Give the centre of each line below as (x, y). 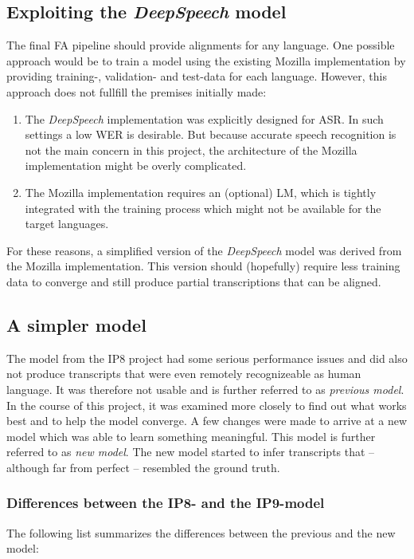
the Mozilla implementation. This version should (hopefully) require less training (203, 266)
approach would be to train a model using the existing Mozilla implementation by (206, 60)
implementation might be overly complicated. (136, 165)
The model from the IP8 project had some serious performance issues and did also (207, 358)
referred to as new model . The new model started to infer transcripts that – (191, 452)
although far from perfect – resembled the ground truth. (143, 467)
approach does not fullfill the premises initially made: (137, 91)
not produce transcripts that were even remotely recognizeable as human (184, 374)
